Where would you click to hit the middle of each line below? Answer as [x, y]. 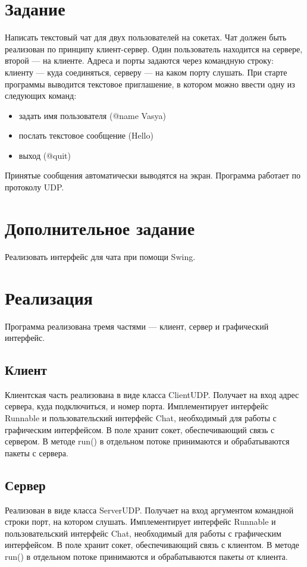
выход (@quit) [45, 155]
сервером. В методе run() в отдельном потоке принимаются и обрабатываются [147, 441]
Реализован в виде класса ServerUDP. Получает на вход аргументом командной [149, 510]
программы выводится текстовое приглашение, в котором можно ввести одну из [150, 84]
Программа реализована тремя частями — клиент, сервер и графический [137, 326]
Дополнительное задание [100, 228]
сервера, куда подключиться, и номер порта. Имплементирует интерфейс [137, 406]
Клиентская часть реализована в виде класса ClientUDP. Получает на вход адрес [152, 394]
